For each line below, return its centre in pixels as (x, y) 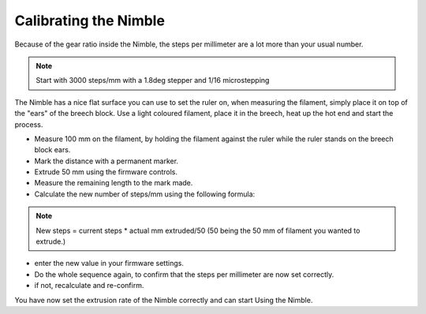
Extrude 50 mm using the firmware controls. (106, 172)
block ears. (52, 150)
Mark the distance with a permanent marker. (106, 161)
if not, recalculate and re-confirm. (89, 286)
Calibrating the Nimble (90, 21)
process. (29, 124)
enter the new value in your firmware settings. (109, 264)
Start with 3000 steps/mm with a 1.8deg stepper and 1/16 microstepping (153, 80)
